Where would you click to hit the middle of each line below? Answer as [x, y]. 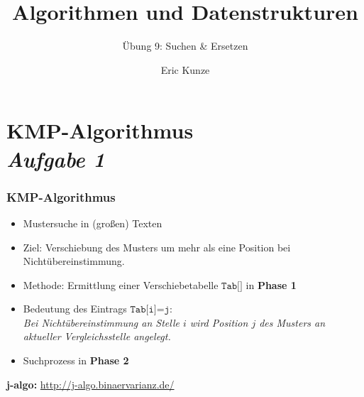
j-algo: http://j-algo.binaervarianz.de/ [90, 384]
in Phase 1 [271, 284]
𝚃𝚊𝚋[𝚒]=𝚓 [150, 310]
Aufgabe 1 [56, 158]
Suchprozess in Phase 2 [76, 360]
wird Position [219, 322]
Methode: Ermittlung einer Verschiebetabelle [121, 284]
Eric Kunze [185, 69]
